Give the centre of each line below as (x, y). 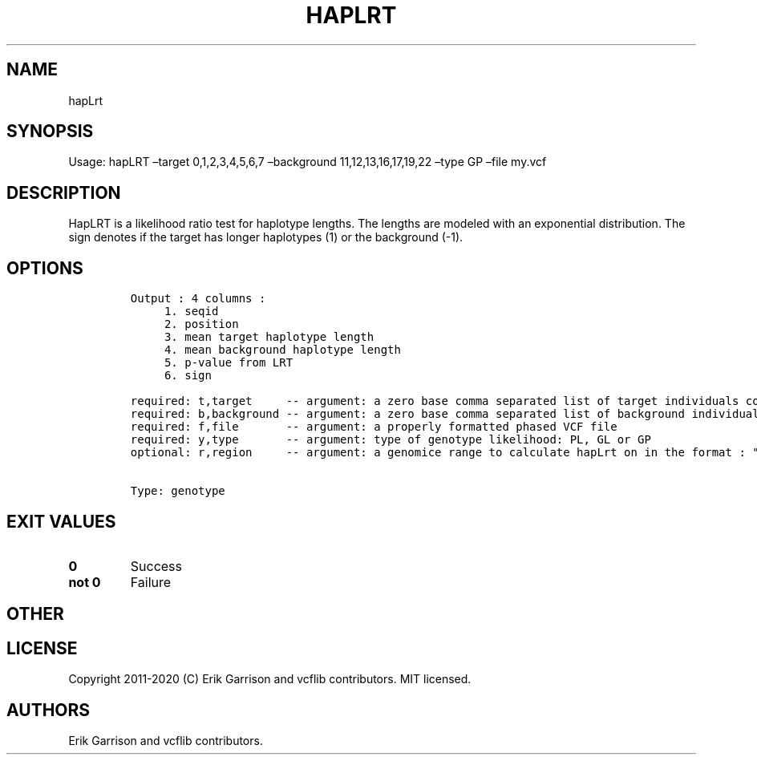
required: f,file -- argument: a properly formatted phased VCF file (374, 427)
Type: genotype (178, 491)
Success (156, 566)
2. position (201, 324)
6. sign (188, 376)
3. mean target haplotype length (269, 337)
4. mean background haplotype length (282, 350)
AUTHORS (49, 710)
